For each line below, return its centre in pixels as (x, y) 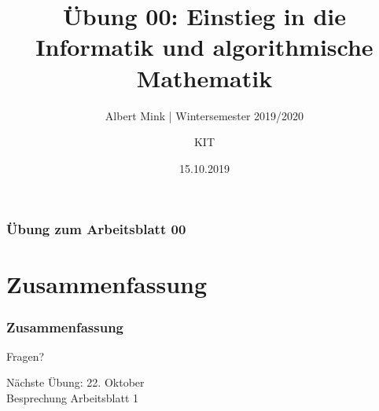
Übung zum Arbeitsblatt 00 (96, 229)
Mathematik (204, 77)
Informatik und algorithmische (204, 47)
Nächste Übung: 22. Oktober (75, 382)
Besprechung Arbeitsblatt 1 (73, 397)
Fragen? (26, 356)
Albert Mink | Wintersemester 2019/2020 (204, 115)
